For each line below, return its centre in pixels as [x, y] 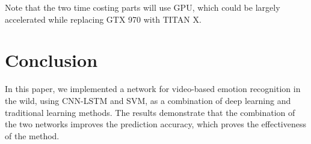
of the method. [32, 135]
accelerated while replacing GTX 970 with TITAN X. [103, 19]
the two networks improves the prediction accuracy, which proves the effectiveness [156, 124]
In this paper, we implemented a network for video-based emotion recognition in [153, 89]
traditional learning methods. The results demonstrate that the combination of [150, 112]
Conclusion [51, 60]
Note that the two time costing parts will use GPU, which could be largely [143, 7]
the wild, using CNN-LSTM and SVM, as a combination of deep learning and [148, 100]
